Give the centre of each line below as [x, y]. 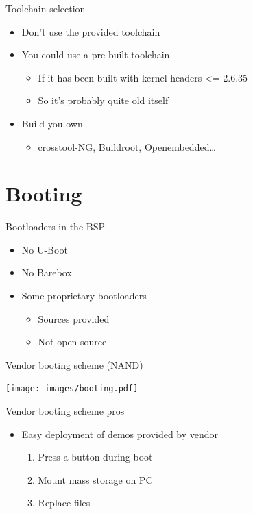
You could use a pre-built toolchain [96, 54]
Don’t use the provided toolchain [91, 31]
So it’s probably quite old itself [103, 100]
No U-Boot [45, 249]
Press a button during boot [95, 457]
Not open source [72, 342]
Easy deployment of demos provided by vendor [120, 433]
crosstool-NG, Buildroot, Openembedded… [127, 146]
